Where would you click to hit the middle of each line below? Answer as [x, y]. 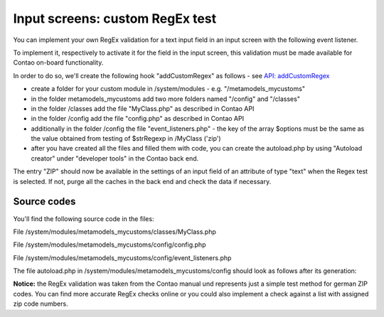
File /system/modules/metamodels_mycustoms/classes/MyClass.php [114, 232]
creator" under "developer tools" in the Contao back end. [115, 158]
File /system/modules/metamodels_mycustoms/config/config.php [110, 245]
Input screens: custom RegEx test [115, 18]
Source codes [44, 202]
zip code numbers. [41, 304]
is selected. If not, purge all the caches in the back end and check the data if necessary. [142, 181]
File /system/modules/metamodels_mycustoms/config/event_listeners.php [122, 258]
